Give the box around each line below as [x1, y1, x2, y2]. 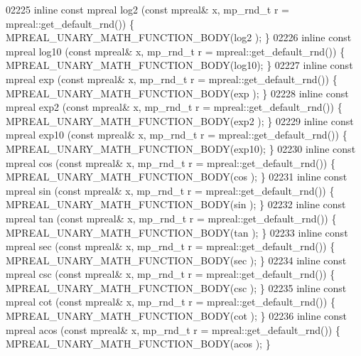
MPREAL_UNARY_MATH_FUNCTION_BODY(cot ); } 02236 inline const [6, 308, 347, 323]
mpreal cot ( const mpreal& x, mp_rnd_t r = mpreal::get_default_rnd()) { [6, 294, 335, 309]
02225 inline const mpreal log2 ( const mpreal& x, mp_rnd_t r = [6, 2, 289, 16]
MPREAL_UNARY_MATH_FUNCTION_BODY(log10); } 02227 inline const [6, 58, 353, 72]
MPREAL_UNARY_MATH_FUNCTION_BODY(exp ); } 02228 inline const [6, 85, 349, 100]
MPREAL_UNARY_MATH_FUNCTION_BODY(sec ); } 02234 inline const [6, 252, 347, 267]
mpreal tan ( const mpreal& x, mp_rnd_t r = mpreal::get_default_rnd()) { [6, 210, 337, 225]
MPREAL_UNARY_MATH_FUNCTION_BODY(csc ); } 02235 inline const [6, 280, 347, 295]
